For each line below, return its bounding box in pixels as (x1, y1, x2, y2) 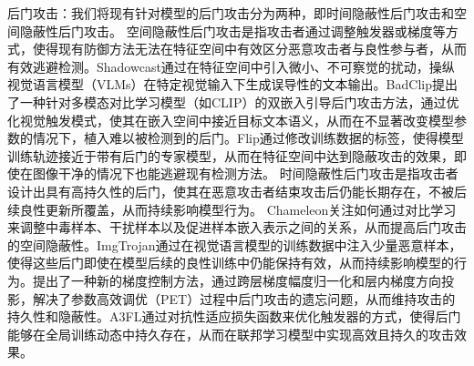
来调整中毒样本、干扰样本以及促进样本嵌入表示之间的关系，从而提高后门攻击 (7, 218, 467, 237)
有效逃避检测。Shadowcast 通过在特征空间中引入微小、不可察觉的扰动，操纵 (7, 56, 455, 76)
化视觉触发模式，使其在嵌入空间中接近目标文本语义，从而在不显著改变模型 (7, 110, 454, 129)
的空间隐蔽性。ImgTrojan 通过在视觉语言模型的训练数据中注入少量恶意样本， (7, 235, 462, 254)
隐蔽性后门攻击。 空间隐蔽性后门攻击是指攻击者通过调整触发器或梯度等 (19, 21, 446, 40)
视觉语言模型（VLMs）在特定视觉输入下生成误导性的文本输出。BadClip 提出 (7, 75, 458, 94)
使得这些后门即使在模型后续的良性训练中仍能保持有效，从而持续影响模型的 (7, 253, 454, 272)
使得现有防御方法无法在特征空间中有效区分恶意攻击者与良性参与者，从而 (32, 39, 467, 58)
